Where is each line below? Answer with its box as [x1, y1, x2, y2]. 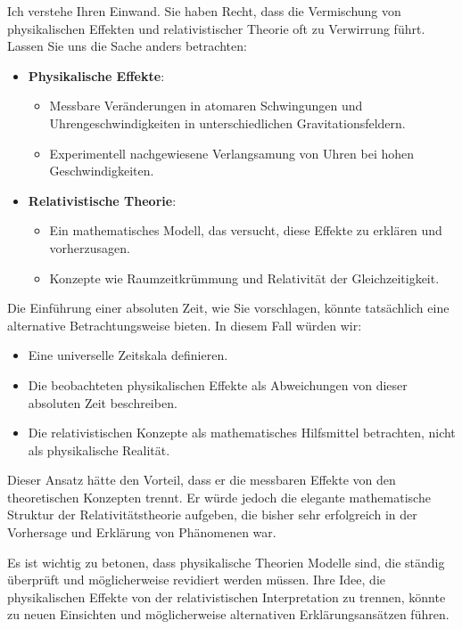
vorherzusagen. [49, 238, 130, 257]
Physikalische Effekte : [28, 66, 165, 85]
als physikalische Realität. [28, 440, 170, 459]
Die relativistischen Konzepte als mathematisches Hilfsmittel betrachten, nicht [28, 423, 456, 442]
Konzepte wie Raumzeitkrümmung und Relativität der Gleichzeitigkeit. [49, 268, 440, 287]
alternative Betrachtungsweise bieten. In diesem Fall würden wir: [7, 315, 362, 334]
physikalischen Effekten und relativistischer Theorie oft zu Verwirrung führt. [7, 19, 425, 37]
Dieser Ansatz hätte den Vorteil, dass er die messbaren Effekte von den [7, 470, 396, 489]
